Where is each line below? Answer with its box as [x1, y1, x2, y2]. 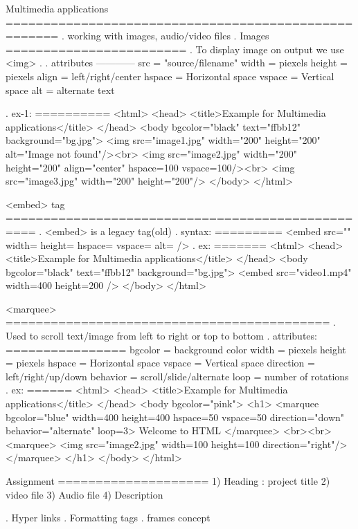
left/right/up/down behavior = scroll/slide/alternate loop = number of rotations [6, 369, 349, 383]
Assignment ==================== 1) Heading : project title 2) [6, 474, 330, 488]
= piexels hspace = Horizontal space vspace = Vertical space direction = [6, 355, 315, 370]
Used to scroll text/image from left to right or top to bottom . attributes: [6, 328, 317, 343]
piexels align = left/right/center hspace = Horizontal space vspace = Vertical [6, 68, 334, 83]
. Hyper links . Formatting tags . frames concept [6, 510, 211, 525]
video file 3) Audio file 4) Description [6, 487, 163, 501]
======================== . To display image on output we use [6, 41, 344, 56]
